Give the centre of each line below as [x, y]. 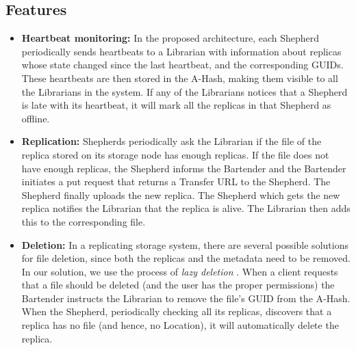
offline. [36, 118]
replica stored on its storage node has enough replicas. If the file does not [175, 154]
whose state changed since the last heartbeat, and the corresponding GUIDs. [182, 65]
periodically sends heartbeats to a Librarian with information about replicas [181, 51]
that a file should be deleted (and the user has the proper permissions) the [178, 285]
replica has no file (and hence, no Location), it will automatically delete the [180, 325]
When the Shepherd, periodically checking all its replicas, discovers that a [177, 311]
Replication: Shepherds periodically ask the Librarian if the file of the [171, 141]
